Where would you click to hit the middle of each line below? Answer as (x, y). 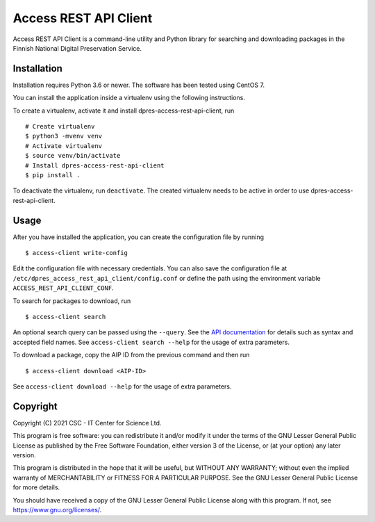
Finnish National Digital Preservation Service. (77, 48)
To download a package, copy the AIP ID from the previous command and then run (131, 355)
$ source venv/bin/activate (73, 156)
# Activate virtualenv (64, 146)
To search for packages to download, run (72, 301)
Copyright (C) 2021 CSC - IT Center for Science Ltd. (87, 423)
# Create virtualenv (60, 127)
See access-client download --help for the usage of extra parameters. (122, 386)
